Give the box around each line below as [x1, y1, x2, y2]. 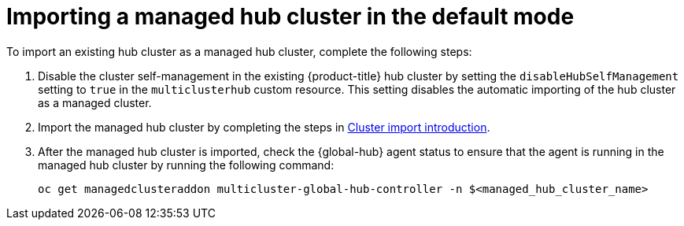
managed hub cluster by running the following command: [38, 157, 335, 172]
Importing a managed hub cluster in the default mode [6, 3, 575, 30]
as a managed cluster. [38, 95, 152, 109]
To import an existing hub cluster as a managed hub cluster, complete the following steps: [6, 44, 472, 58]
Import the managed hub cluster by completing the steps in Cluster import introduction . [38, 120, 490, 134]
